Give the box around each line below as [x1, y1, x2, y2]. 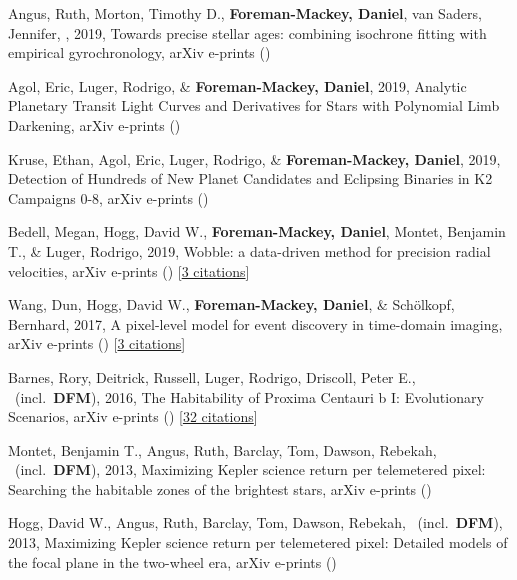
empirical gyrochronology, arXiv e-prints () [8, 42, 271, 63]
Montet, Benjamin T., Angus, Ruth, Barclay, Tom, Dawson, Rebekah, [8, 439, 437, 460]
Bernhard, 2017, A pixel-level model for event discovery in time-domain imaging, [8, 313, 503, 334]
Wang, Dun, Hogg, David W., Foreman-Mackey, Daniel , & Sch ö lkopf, [8, 294, 455, 315]
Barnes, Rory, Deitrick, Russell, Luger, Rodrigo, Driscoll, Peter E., [8, 366, 416, 387]
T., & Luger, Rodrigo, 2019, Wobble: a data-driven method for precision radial [8, 240, 491, 261]
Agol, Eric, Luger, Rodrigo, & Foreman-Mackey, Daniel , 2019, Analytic [8, 75, 467, 96]
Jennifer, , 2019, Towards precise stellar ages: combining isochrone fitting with [8, 22, 487, 43]
